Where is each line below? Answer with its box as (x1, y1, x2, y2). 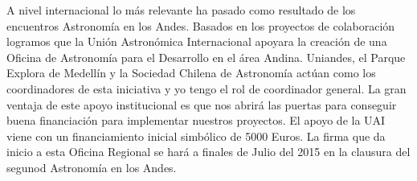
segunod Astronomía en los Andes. (6, 158, 177, 175)
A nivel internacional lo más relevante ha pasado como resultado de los (6, 2, 356, 18)
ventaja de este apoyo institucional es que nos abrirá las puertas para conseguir (6, 96, 397, 113)
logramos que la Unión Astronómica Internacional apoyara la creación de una (6, 33, 387, 50)
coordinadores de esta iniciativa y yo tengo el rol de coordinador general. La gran (6, 80, 407, 97)
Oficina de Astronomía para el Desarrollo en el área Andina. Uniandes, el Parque (6, 48, 406, 65)
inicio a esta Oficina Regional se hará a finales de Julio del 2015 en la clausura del (6, 143, 411, 160)
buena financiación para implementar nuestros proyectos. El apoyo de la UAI (6, 112, 386, 129)
